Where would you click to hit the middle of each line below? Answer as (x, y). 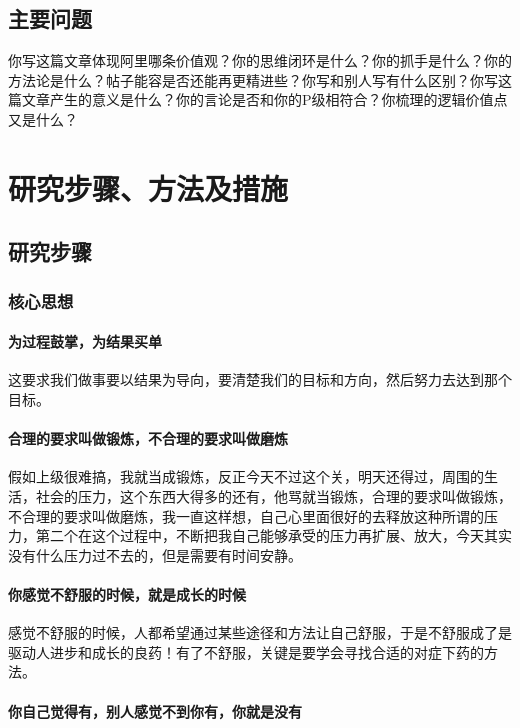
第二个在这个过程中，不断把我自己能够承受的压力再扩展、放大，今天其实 (273, 535)
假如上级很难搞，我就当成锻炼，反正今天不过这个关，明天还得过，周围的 (246, 476)
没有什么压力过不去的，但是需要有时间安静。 (155, 554)
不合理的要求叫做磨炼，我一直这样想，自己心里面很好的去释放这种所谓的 (246, 515)
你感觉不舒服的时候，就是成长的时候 (127, 593)
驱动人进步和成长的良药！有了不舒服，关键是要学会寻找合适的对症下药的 (246, 651)
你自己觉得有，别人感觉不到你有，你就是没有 (155, 710)
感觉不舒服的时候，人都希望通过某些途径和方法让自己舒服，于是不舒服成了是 (260, 632)
